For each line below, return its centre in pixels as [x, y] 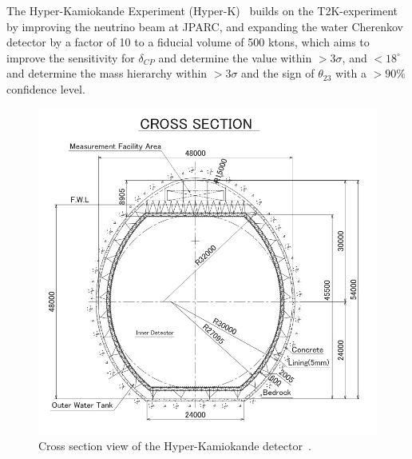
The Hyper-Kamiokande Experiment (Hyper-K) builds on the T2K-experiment [202, 10]
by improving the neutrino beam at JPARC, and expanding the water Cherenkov [205, 26]
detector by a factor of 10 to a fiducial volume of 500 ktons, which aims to [188, 42]
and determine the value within [235, 57]
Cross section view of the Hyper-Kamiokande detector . [175, 446]
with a [351, 73]
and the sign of [278, 73]
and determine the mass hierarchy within [107, 73]
